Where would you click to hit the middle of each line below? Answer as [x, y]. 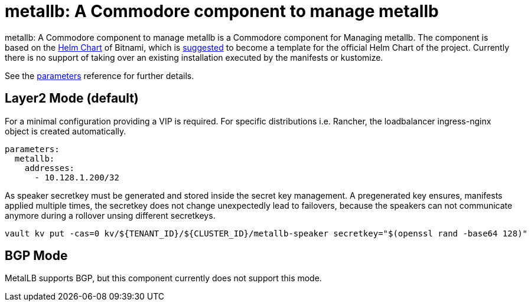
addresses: [50, 168]
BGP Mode [36, 256]
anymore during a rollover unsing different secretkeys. [110, 215]
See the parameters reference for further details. [100, 75]
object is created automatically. [66, 131]
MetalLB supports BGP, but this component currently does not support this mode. [163, 278]
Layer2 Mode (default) [72, 98]
